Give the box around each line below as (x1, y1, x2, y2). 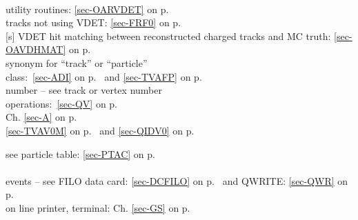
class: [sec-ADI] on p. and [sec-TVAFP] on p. (6, 69, 202, 83)
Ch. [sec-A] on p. (6, 110, 77, 124)
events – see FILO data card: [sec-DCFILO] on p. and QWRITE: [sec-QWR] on (6, 173, 348, 188)
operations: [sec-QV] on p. (6, 96, 118, 110)
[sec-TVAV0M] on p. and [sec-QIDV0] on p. (6, 123, 195, 137)
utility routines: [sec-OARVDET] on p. (6, 1, 169, 16)
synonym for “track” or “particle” (6, 55, 148, 70)
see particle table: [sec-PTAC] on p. (6, 146, 155, 161)
